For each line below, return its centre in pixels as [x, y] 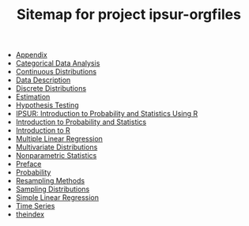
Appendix [31, 55]
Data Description [43, 80]
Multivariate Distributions [57, 147]
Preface [28, 164]
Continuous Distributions [56, 72]
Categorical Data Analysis [58, 63]
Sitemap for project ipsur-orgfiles [129, 15]
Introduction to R [43, 130]
